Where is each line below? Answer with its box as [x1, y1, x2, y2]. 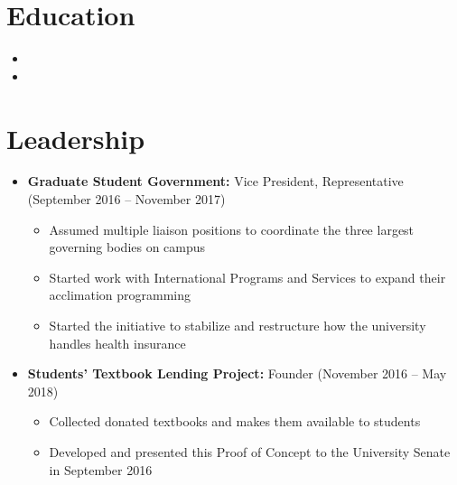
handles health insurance [49, 333, 186, 352]
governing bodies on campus [49, 238, 206, 256]
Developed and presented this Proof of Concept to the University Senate [49, 442, 451, 461]
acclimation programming [49, 285, 191, 304]
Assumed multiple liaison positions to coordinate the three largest [49, 219, 415, 238]
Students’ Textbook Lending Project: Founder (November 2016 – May [27, 364, 447, 383]
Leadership [6, 119, 145, 156]
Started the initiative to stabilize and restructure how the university [49, 316, 426, 334]
